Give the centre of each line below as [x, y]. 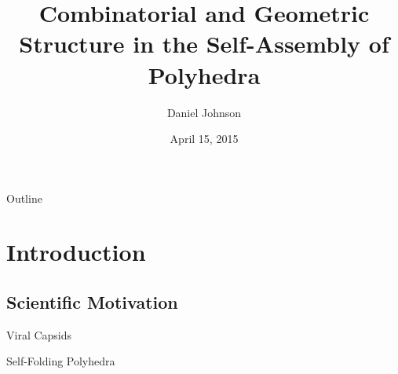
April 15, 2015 [204, 139]
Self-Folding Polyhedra [61, 361]
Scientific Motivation [92, 302]
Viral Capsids [39, 334]
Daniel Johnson [204, 112]
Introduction [76, 252]
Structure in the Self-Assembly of [204, 44]
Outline [24, 198]
